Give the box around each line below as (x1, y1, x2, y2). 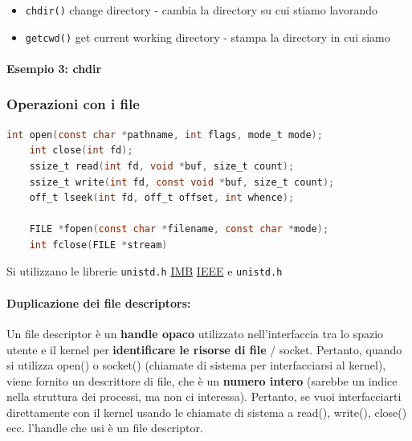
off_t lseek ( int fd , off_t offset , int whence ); (29, 192, 295, 204)
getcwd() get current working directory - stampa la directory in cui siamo (25, 28, 390, 45)
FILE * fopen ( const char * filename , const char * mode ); (29, 223, 329, 235)
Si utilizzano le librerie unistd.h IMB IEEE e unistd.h (6, 263, 283, 280)
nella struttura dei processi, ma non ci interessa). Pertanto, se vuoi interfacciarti (6, 388, 402, 405)
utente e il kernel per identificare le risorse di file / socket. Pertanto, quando (6, 341, 402, 357)
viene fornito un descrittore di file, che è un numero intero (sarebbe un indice (6, 372, 398, 389)
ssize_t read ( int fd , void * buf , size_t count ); (29, 160, 295, 172)
